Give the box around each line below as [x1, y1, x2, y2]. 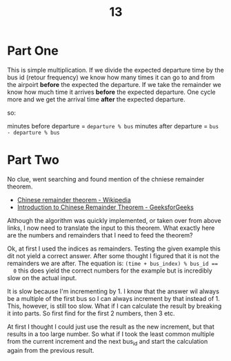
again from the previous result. [7, 346, 94, 354]
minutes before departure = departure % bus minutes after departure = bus [7, 121, 219, 130]
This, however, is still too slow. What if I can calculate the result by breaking [7, 302, 222, 310]
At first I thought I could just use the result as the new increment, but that [7, 322, 215, 331]
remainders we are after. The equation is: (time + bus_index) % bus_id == [7, 259, 219, 267]
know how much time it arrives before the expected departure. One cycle [7, 88, 216, 96]
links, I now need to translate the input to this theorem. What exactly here [7, 224, 215, 232]
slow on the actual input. [7, 273, 77, 282]
